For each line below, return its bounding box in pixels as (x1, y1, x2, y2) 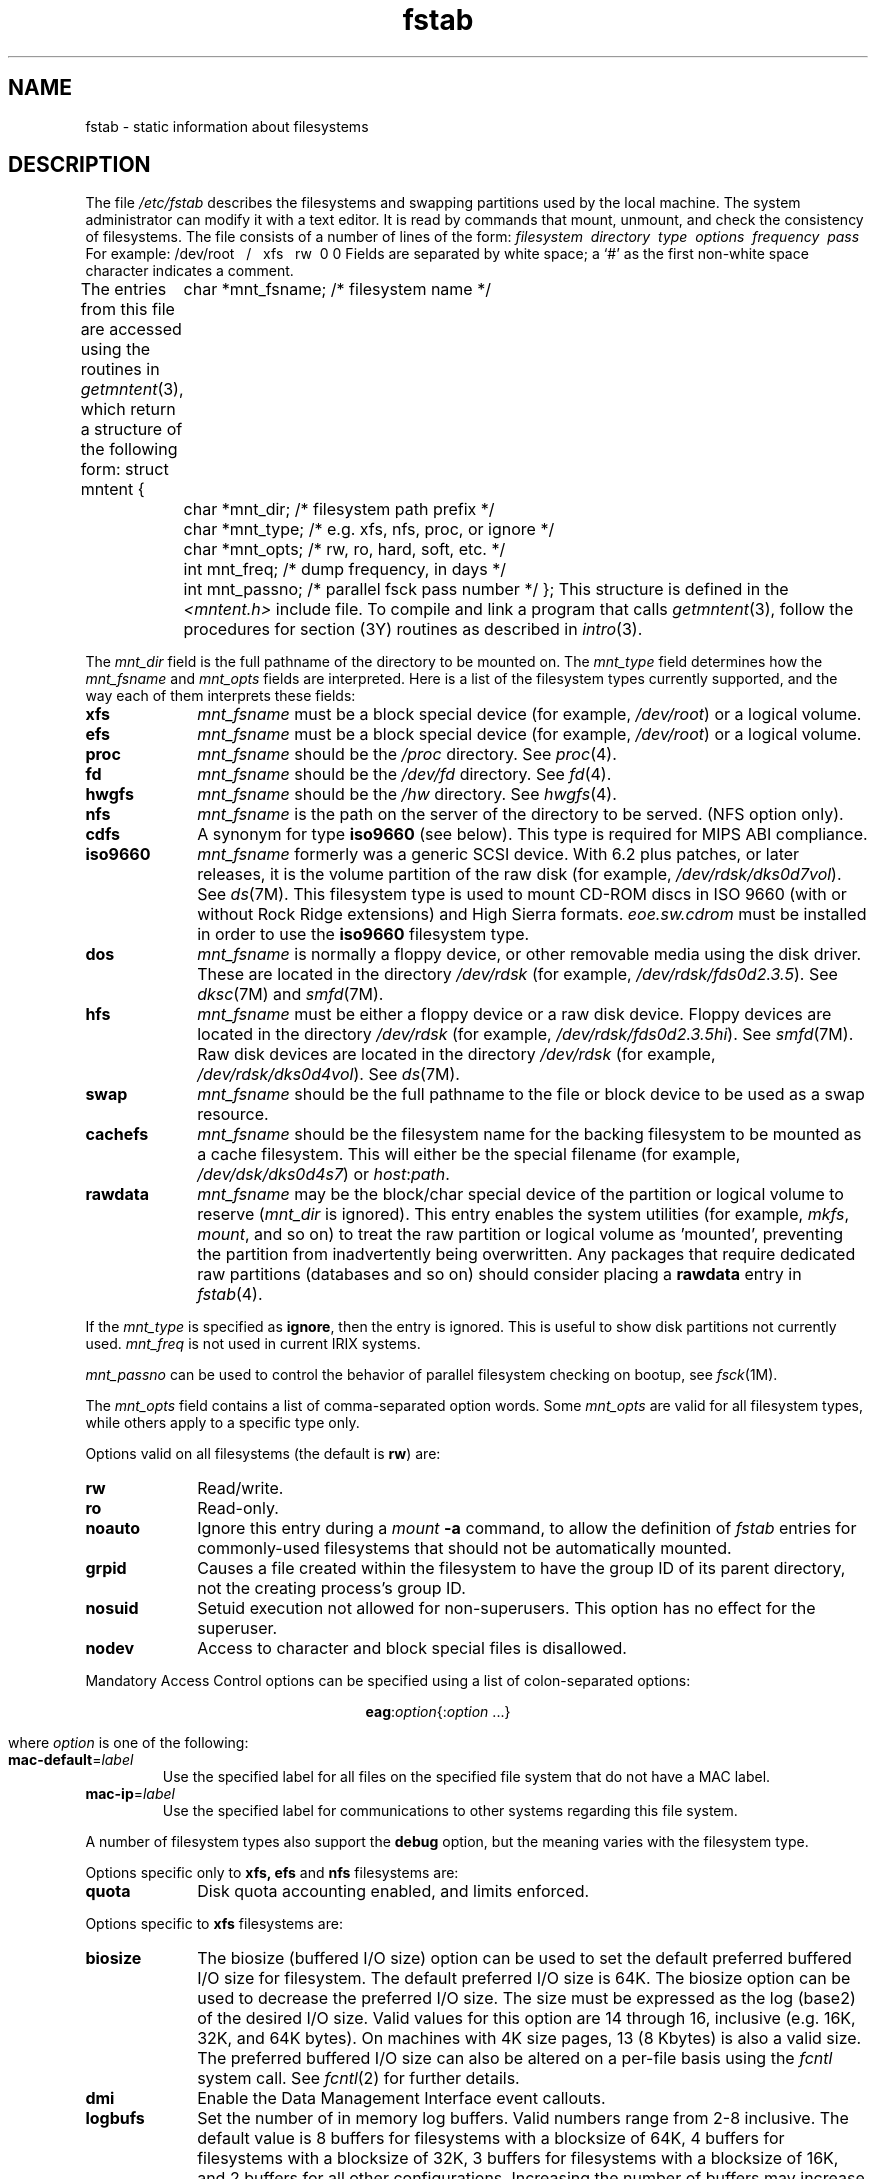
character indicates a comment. (85, 262, 294, 280)
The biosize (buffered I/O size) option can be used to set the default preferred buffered (197, 1948, 852, 1969)
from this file (80, 299, 175, 320)
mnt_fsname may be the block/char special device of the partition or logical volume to (197, 1184, 844, 1205)
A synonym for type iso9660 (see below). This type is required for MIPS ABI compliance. (197, 824, 868, 845)
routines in (80, 359, 160, 380)
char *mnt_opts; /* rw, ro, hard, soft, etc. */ (183, 539, 506, 560)
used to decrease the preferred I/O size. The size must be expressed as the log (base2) (197, 1988, 856, 2009)
